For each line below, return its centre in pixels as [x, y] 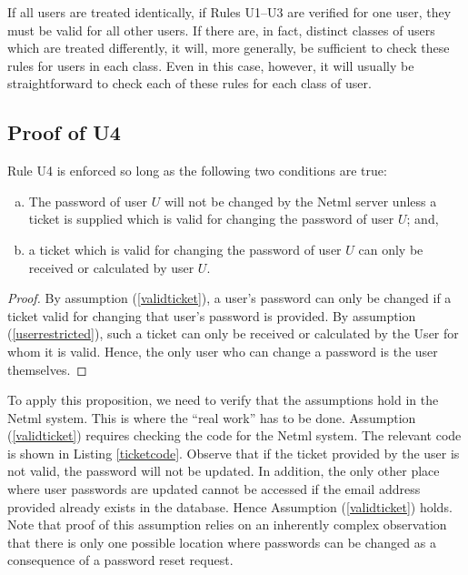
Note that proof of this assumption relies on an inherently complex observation [227, 525]
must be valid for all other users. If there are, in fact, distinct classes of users [221, 30]
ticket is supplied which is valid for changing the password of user [211, 219]
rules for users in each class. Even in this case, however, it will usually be [211, 65]
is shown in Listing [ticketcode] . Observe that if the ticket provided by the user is [234, 453]
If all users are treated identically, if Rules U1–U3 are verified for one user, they [229, 12]
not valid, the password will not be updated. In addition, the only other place [224, 471]
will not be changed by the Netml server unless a [300, 201]
